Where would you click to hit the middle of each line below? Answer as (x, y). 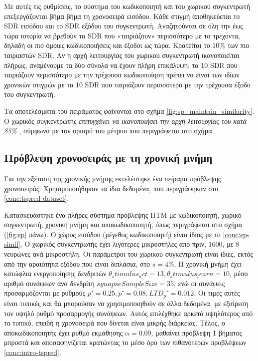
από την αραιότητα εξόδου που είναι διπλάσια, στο (77, 263)
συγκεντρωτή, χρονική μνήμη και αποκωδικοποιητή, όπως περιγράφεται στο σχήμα (123, 224)
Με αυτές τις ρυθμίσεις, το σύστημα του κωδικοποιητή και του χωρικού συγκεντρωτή (127, 6)
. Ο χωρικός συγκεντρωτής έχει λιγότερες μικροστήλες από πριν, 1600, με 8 (130, 244)
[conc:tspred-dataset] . (37, 198)
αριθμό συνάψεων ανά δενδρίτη (49, 283)
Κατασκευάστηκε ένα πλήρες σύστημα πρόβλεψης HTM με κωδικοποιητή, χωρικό (123, 214)
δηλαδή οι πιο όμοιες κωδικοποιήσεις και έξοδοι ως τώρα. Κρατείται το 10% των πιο (127, 45)
